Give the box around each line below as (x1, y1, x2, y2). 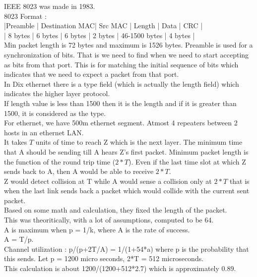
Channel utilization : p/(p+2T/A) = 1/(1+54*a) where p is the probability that (4, 243, 249, 254)
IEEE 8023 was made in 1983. (4, 1, 95, 11)
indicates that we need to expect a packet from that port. (4, 69, 179, 79)
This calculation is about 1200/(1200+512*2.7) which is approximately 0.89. (4, 263, 236, 274)
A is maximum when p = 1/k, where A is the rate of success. (4, 224, 190, 234)
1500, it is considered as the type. (4, 108, 106, 118)
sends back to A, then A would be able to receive (4, 166, 154, 176)
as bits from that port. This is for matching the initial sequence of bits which (4, 59, 239, 69)
